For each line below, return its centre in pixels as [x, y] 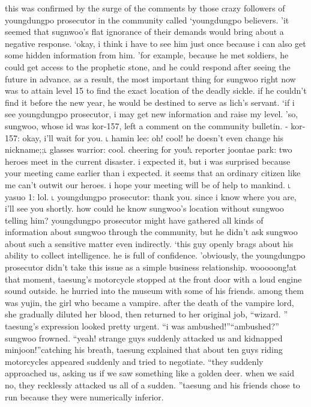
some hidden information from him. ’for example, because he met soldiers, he [147, 55]
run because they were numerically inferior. [84, 396]
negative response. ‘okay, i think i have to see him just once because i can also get [155, 43]
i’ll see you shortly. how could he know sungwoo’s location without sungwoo [144, 208]
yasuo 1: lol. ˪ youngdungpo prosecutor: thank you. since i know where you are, [151, 196]
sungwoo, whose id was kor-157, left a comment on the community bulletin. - [146, 125]
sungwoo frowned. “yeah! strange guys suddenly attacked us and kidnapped [144, 338]
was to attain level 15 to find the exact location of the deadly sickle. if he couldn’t [156, 90]
